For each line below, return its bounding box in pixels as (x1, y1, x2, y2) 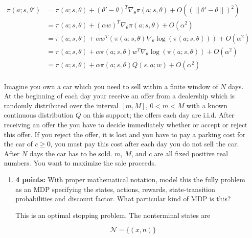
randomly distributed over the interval (4, 100, 119, 110)
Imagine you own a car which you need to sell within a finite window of (4, 81, 218, 91)
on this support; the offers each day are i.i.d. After (83, 110, 234, 120)
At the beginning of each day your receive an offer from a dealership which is (4, 91, 235, 101)
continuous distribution (4, 110, 73, 120)
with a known (186, 100, 228, 110)
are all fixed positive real (154, 148, 228, 158)
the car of (4, 139, 33, 149)
